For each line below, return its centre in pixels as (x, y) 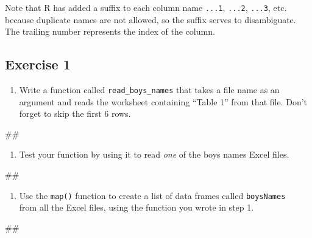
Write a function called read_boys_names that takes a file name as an (149, 90)
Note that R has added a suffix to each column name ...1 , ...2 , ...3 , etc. (146, 7)
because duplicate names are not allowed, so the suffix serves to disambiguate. (151, 19)
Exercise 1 (38, 64)
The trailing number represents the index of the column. (110, 31)
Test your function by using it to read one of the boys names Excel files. (154, 154)
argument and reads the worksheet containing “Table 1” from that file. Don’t (163, 101)
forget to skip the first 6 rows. (75, 114)
